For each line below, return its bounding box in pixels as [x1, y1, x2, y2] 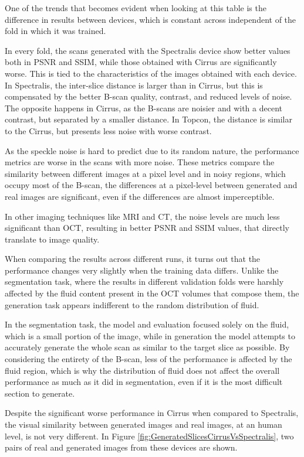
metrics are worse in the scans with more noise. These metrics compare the [5, 156, 275, 168]
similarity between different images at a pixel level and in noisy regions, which [5, 167, 286, 179]
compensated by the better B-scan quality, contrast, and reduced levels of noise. [5, 90, 292, 103]
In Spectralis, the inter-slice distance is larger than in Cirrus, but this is [5, 79, 263, 91]
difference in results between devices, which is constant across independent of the [5, 13, 296, 25]
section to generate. [5, 387, 75, 399]
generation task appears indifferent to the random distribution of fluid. [5, 298, 259, 311]
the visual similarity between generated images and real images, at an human [5, 418, 282, 430]
